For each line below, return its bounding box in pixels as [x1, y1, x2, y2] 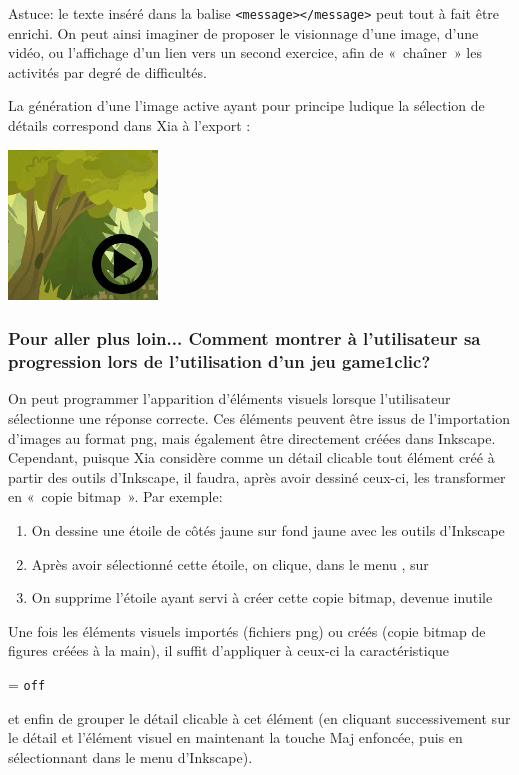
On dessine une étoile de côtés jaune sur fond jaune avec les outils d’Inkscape [31, 519, 505, 540]
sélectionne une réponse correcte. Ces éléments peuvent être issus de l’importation [8, 407, 510, 428]
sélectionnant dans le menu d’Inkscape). [8, 746, 253, 767]
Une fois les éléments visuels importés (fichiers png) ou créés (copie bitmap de [8, 620, 486, 641]
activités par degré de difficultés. [8, 61, 207, 82]
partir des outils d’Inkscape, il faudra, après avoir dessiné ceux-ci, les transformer [8, 466, 506, 487]
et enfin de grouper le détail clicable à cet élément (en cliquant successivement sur [8, 707, 511, 728]
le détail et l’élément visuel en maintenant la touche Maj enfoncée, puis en [8, 727, 463, 748]
